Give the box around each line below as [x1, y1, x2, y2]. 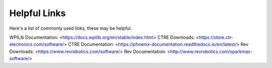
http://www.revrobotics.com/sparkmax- [170, 48, 253, 54]
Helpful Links [9, 8, 66, 19]
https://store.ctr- [198, 34, 234, 40]
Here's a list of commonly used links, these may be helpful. [9, 25, 132, 31]
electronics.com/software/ [9, 41, 64, 47]
